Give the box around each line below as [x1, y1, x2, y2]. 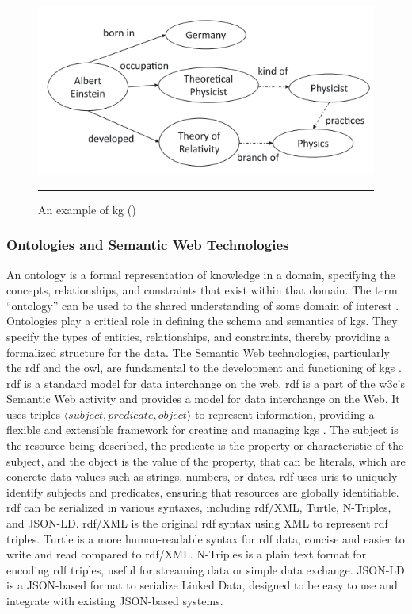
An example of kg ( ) [38, 201, 136, 217]
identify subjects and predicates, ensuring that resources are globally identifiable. [6, 483, 399, 500]
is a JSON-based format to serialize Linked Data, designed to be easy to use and [6, 577, 398, 593]
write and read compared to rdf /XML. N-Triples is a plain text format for [6, 546, 367, 562]
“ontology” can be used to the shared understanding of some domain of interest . [6, 297, 399, 313]
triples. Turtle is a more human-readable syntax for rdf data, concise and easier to [6, 530, 405, 547]
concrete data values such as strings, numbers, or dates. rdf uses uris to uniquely [6, 468, 398, 485]
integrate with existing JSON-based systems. [6, 593, 223, 608]
